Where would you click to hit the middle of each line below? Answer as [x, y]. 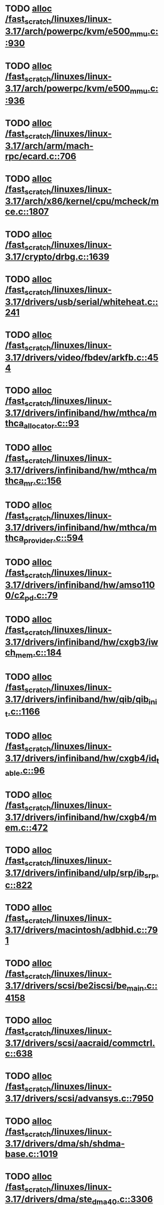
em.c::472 [26, 828]
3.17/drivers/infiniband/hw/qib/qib [77, 699]
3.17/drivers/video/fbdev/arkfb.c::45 [82, 357]
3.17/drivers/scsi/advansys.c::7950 [80, 1099]
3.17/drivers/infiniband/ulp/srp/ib [75, 873]
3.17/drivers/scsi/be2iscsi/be [66, 986]
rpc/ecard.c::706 [41, 156]
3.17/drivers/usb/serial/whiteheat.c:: [82, 302]
